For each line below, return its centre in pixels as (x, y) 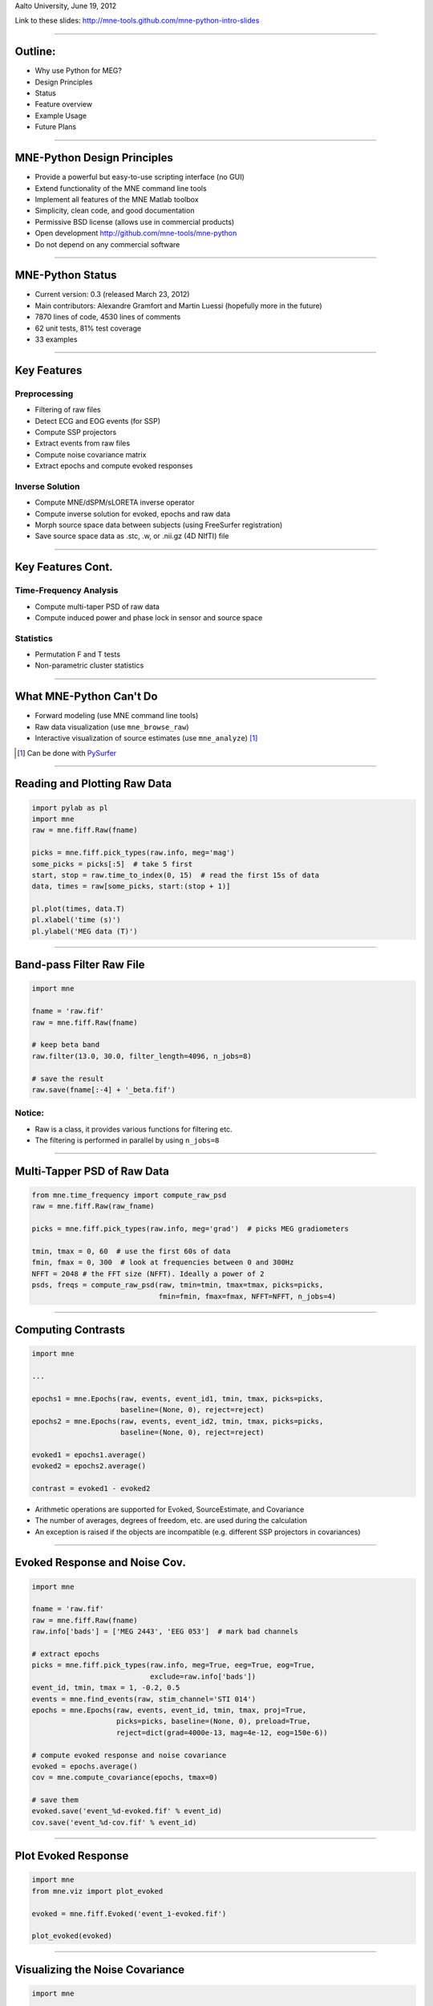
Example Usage (61, 116)
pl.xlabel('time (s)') (76, 920)
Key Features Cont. (64, 567)
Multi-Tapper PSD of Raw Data (92, 1171)
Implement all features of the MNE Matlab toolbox (117, 199)
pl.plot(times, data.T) (79, 909)
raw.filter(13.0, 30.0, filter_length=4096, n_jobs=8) (142, 1056)
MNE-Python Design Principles (94, 158)
